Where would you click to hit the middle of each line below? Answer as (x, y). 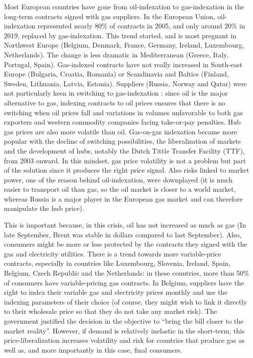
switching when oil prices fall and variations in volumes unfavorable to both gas (124, 112)
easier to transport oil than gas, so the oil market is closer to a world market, (120, 189)
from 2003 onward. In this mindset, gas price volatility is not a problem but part (125, 160)
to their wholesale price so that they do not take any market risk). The (111, 311)
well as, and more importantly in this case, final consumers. (93, 349)
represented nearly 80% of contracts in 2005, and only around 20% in (141, 26)
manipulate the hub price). (44, 208)
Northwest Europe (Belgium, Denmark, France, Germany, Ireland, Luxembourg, (124, 45)
